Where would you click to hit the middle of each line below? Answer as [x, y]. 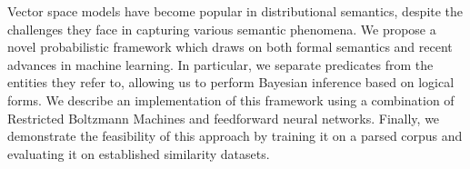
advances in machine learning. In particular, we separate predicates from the [220, 64]
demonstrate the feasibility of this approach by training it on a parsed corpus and [235, 136]
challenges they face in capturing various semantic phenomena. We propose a [222, 29]
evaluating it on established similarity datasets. [139, 153]
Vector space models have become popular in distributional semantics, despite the [235, 11]
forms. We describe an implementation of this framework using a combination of [231, 99]
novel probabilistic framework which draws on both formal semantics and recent [230, 47]
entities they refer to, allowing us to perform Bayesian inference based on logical [231, 82]
